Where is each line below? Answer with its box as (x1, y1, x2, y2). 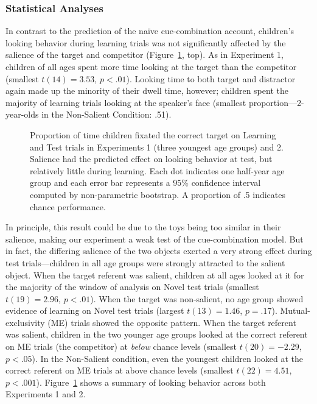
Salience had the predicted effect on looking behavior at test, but (30, 152, 273, 165)
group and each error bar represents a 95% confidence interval (30, 176, 261, 189)
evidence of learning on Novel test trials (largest (5, 304, 184, 317)
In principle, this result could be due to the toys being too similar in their (5, 221, 281, 233)
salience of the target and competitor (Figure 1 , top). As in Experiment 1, (5, 48, 284, 61)
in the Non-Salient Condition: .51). (41, 108, 172, 121)
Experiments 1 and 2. (5, 388, 86, 400)
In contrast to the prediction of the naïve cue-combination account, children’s (5, 24, 294, 37)
